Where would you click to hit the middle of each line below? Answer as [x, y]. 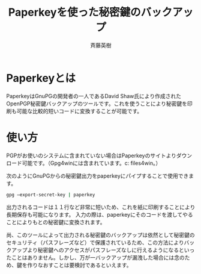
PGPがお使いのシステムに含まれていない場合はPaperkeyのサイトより [91, 155]
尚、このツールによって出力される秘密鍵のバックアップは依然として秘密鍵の [100, 235]
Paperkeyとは [41, 78]
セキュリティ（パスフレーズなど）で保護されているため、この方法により [95, 242]
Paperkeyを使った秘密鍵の [74, 12]
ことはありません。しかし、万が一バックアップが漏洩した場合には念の [98, 257]
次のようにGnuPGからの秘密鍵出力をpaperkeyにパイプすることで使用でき [97, 176]
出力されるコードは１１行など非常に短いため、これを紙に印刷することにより [101, 207]
